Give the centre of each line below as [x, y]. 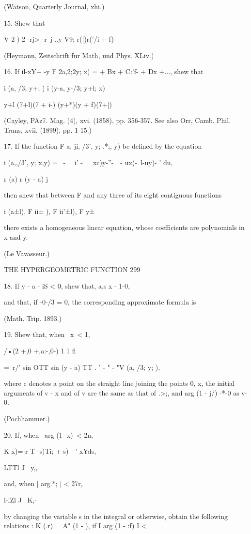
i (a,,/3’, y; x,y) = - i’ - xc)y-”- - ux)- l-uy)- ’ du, [88, 162]
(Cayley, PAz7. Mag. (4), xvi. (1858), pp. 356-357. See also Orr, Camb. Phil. [118, 120]
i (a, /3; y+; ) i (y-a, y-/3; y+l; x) [55, 87]
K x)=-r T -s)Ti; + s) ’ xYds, [50, 451]
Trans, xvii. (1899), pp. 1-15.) [48, 130]
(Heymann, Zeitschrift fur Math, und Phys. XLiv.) [79, 55]
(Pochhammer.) [27, 419]
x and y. [16, 236]
